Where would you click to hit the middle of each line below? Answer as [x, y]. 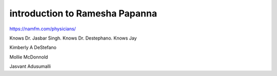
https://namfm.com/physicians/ [43, 29]
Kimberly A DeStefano [33, 47]
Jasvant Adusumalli [30, 66]
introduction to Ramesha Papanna [83, 13]
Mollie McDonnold [29, 57]
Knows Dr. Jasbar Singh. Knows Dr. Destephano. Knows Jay [73, 38]
